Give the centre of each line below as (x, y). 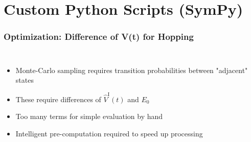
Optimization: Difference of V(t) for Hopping (99, 37)
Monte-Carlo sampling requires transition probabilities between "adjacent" (132, 70)
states (25, 80)
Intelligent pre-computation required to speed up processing (109, 133)
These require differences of (58, 99)
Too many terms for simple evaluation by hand (89, 116)
